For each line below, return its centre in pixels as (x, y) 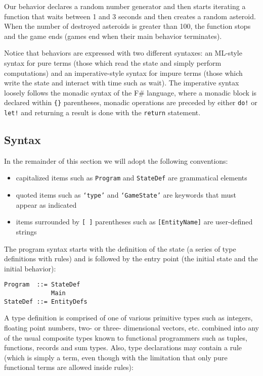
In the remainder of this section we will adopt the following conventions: (116, 160)
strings (26, 232)
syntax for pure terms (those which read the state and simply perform (113, 62)
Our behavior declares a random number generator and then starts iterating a (125, 6)
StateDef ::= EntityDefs (46, 301)
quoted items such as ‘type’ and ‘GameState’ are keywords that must (126, 195)
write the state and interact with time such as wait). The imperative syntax (122, 83)
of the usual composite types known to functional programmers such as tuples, (126, 337)
